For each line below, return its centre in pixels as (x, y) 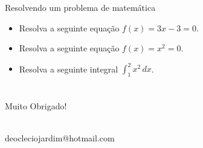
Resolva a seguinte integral (69, 69)
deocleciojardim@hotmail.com (60, 138)
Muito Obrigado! (36, 106)
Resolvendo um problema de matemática (80, 7)
